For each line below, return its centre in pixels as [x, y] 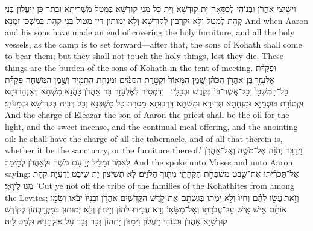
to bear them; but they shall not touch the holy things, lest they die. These [144, 56]
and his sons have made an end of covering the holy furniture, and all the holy [150, 32]
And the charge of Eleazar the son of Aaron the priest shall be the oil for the [147, 115]
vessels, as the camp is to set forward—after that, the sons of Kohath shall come [153, 44]
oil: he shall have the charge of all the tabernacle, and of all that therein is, [144, 138]
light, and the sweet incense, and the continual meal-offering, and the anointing [151, 126]
